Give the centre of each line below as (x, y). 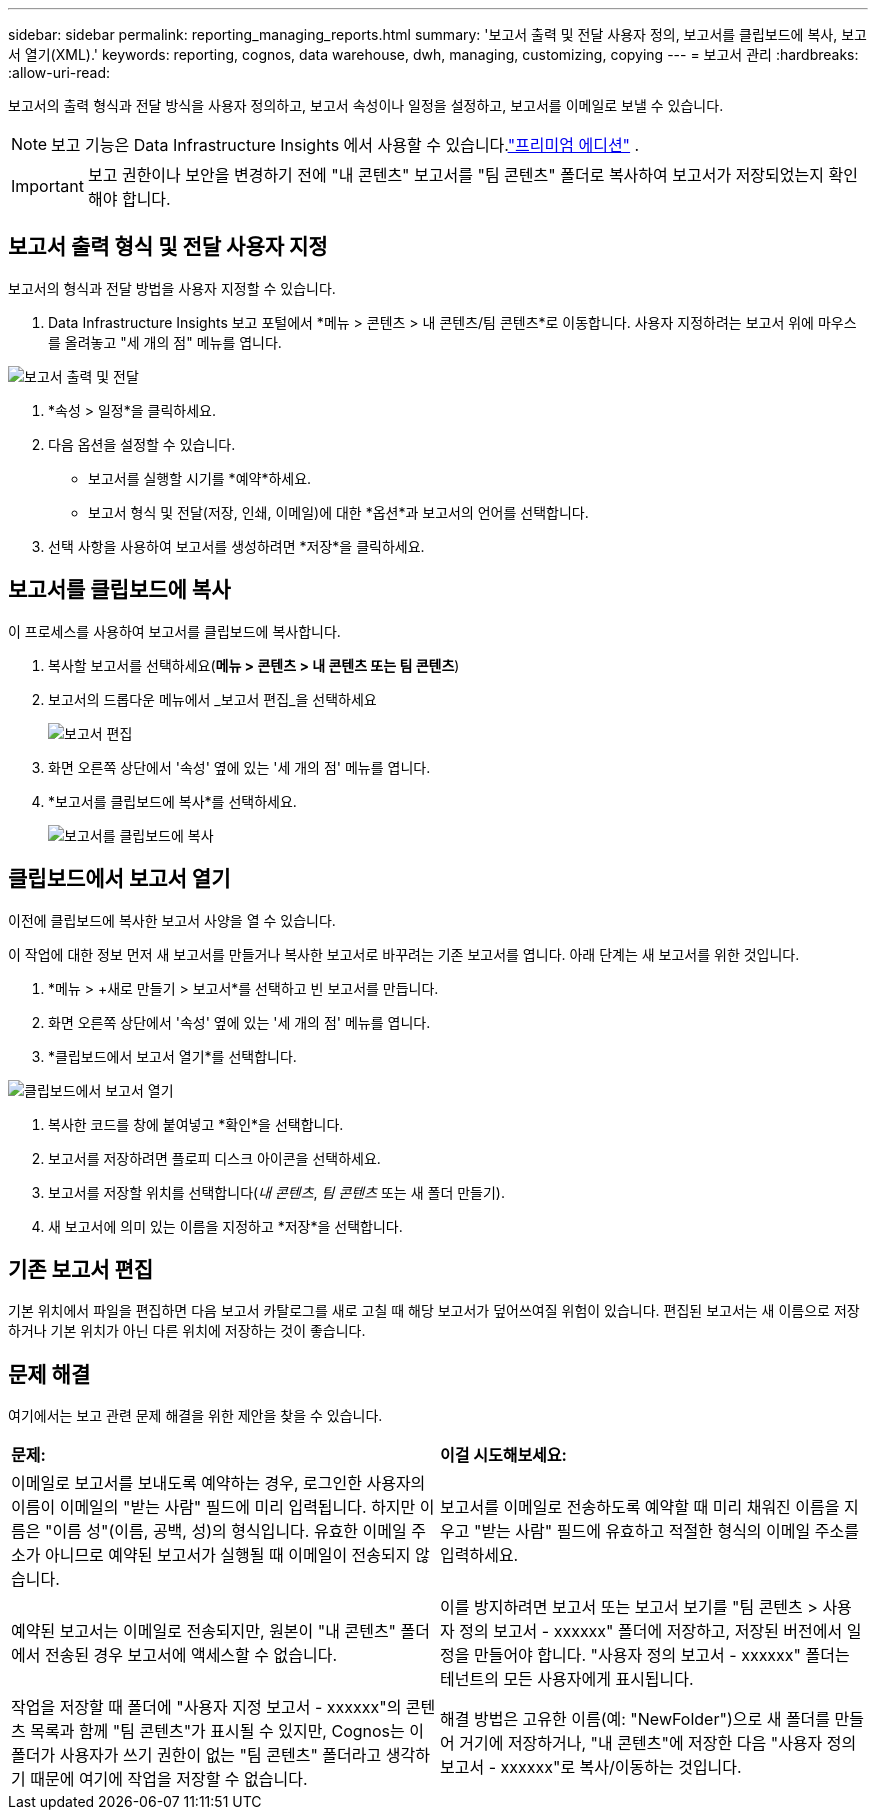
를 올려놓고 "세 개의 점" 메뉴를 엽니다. (165, 342)
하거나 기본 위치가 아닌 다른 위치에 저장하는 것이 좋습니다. (187, 1331)
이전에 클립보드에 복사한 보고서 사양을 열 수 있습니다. (172, 920)
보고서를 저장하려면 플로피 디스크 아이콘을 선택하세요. (214, 1158)
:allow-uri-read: (59, 72)
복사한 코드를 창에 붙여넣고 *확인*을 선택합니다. (196, 1124)
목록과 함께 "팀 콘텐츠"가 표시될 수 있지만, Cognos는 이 (227, 1731)
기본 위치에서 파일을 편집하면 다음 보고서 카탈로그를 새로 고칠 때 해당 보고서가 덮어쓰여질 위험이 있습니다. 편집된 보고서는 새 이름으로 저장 (434, 1311)
